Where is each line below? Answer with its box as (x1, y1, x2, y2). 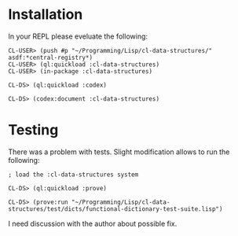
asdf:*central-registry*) (8, 53, 93, 61)
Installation (8, 6, 83, 24)
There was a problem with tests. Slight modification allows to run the (8, 147, 230, 157)
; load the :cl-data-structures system (8, 171, 139, 179)
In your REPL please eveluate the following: (8, 31, 148, 41)
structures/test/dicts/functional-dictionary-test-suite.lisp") (8, 205, 223, 213)
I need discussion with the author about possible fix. (8, 219, 178, 228)
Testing (8, 121, 59, 139)
